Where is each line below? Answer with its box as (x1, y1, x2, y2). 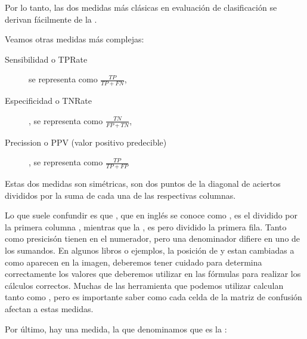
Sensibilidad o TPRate (5, 53, 88, 65)
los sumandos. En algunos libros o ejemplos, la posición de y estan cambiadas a (5, 244, 294, 257)
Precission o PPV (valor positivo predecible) (5, 135, 167, 148)
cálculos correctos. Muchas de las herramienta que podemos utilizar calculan (5, 279, 284, 291)
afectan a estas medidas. (5, 302, 94, 315)
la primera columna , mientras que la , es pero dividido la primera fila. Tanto (5, 220, 287, 233)
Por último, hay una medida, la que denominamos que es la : (5, 322, 227, 335)
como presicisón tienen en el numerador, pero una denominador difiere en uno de (5, 232, 300, 245)
